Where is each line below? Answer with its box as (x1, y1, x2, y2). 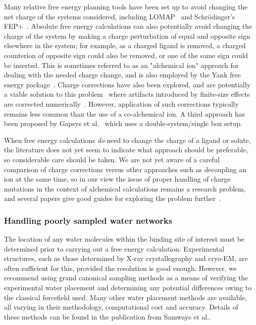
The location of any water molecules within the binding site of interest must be (4, 234, 245, 244)
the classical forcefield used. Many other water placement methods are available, (4, 292, 247, 302)
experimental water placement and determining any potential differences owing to (4, 282, 252, 293)
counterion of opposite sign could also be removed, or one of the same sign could (4, 50, 248, 60)
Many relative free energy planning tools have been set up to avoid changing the (4, 1, 248, 11)
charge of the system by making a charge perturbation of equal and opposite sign (4, 30, 251, 41)
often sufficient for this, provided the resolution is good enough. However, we (4, 262, 237, 273)
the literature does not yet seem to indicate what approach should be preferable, (4, 144, 248, 155)
